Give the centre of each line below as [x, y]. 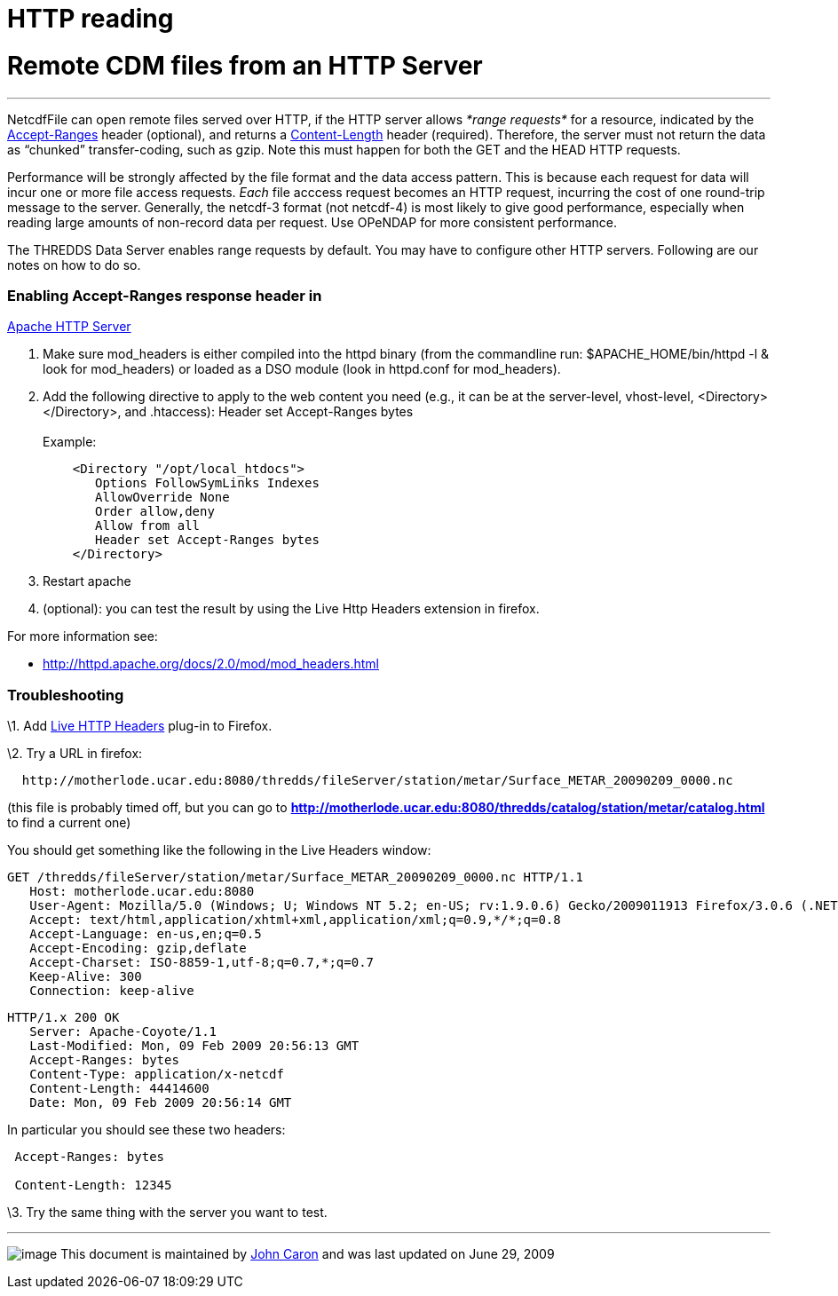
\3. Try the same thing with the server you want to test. [167, 1212]
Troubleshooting [66, 695]
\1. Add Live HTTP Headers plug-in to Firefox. [140, 726]
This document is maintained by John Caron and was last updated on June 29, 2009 [308, 1254]
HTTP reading [91, 19]
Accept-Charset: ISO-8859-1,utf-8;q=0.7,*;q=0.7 [202, 962]
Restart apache [87, 581]
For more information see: [83, 636]
